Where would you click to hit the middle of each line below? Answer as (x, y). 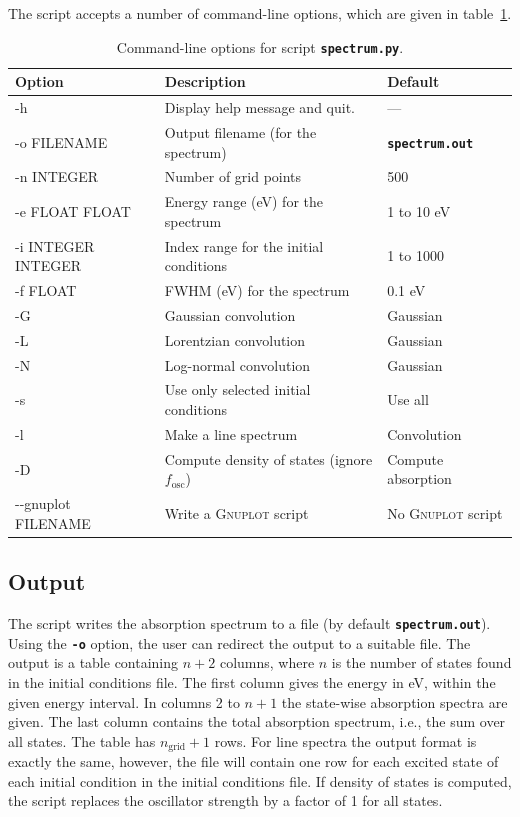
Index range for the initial (244, 245)
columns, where (267, 662)
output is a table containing (93, 662)
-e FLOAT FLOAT (73, 211)
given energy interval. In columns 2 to (124, 701)
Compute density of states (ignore (268, 458)
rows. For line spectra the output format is (345, 740)
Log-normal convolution (237, 364)
